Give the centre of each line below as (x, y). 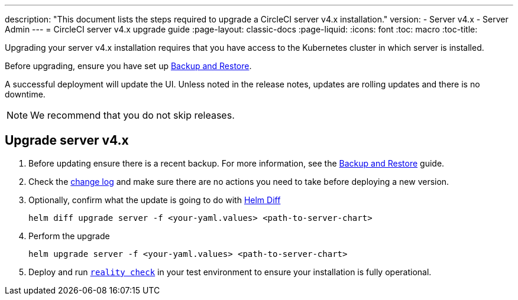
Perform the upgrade (69, 236)
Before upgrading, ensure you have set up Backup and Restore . (128, 66)
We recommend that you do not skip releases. (132, 115)
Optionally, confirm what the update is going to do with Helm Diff (155, 200)
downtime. (25, 94)
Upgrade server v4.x (67, 141)
